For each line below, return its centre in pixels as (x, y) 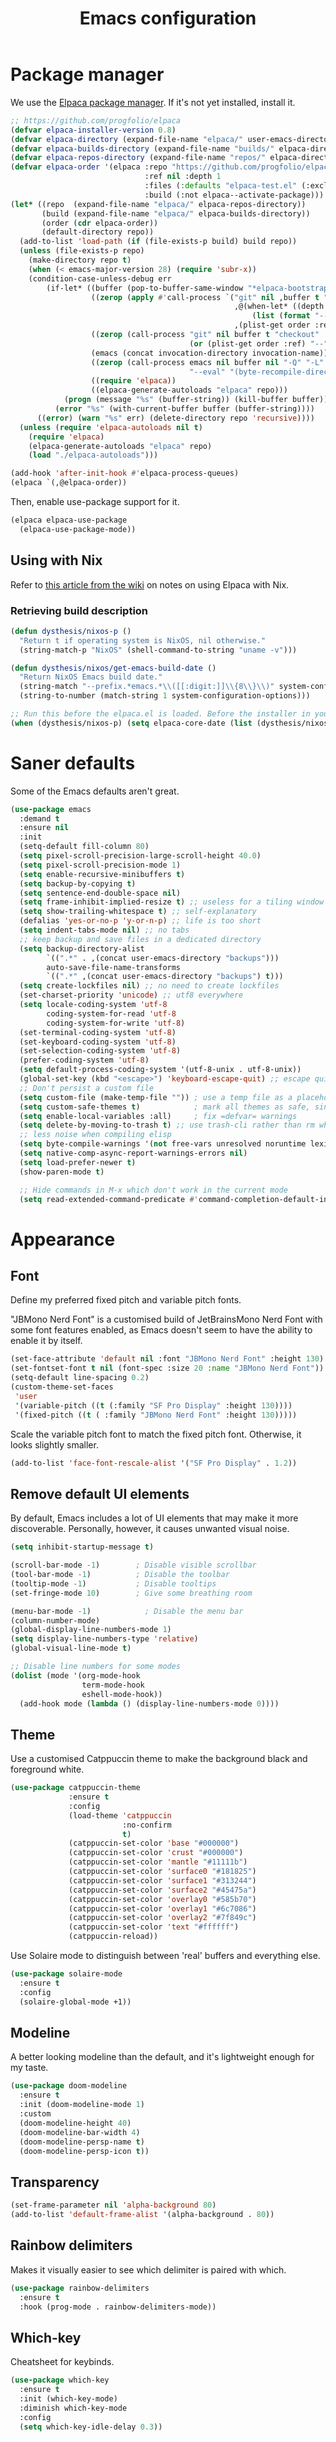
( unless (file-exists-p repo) (82, 251)
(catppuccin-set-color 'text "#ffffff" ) (154, 1927)
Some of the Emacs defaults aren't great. (95, 791)
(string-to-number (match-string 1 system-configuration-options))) (165, 696)
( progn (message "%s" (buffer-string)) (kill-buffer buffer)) (196, 400)
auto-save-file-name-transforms (114, 967)
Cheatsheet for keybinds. (62, 2362)
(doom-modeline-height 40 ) (75, 2123)
